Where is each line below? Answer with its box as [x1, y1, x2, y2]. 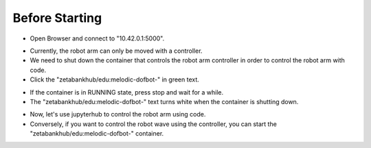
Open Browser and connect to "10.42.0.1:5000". [30, 34, 165, 42]
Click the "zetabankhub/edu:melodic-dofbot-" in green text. [30, 75, 199, 84]
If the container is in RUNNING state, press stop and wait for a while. [30, 88, 224, 96]
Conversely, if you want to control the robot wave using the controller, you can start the [30, 120, 278, 128]
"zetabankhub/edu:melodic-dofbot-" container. [30, 129, 164, 138]
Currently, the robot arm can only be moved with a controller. [30, 47, 203, 55]
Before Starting [12, 10, 102, 25]
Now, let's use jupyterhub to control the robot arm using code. [30, 110, 206, 119]
